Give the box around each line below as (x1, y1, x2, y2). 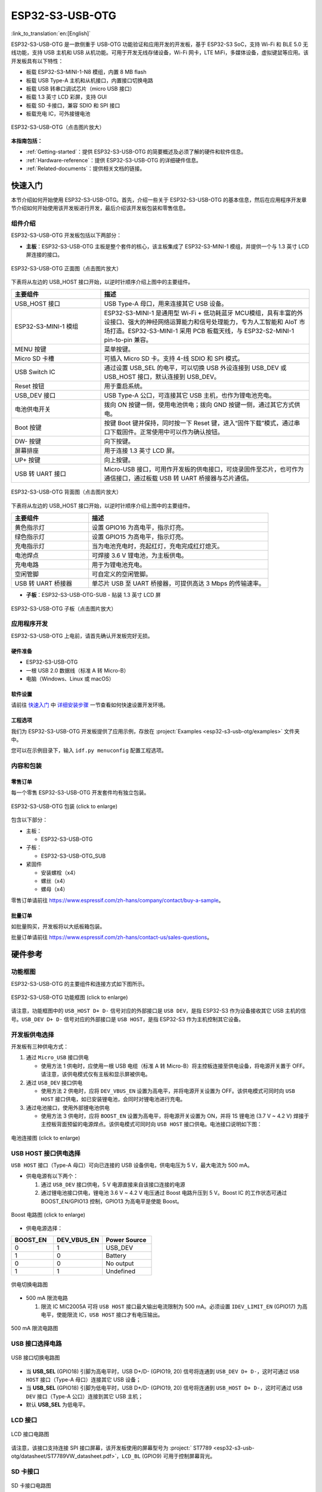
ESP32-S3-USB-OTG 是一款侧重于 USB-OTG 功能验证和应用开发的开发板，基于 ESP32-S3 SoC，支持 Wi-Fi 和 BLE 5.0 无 (11, 41, 308, 48)
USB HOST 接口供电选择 (11, 1149, 80, 1157)
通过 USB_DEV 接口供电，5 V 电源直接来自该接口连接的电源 (41, 1180, 185, 1188)
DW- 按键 (14, 437, 42, 446)
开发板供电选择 (11, 1030, 54, 1038)
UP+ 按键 (14, 456, 41, 464)
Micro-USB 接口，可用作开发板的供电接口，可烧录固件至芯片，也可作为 (104, 466, 304, 474)
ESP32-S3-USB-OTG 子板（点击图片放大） (11, 605, 117, 612)
